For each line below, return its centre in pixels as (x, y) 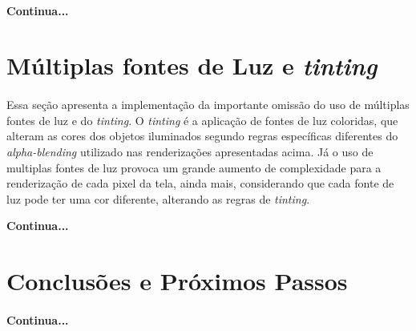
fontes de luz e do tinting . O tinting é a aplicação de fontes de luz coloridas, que (202, 120)
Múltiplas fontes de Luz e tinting (192, 66)
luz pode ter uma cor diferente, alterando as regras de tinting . (158, 198)
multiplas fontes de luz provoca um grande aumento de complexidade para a (194, 167)
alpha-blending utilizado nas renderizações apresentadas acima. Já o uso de (190, 151)
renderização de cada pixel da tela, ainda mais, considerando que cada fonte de (200, 183)
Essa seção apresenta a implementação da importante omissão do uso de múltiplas (208, 105)
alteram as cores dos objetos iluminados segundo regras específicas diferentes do (202, 136)
